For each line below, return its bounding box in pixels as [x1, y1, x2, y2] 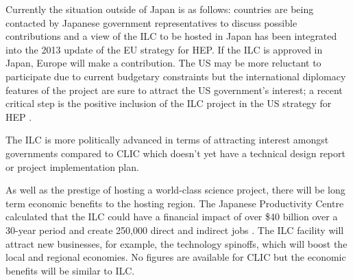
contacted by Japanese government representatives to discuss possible [5, 15, 297, 30]
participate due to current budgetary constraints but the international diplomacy [5, 69, 346, 83]
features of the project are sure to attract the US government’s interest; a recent [5, 82, 343, 97]
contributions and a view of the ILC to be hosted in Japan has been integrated [5, 29, 337, 43]
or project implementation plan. [5, 159, 139, 174]
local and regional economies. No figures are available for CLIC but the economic [5, 250, 346, 264]
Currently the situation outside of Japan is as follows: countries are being [5, 2, 314, 16]
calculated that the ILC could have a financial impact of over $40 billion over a [5, 209, 338, 224]
